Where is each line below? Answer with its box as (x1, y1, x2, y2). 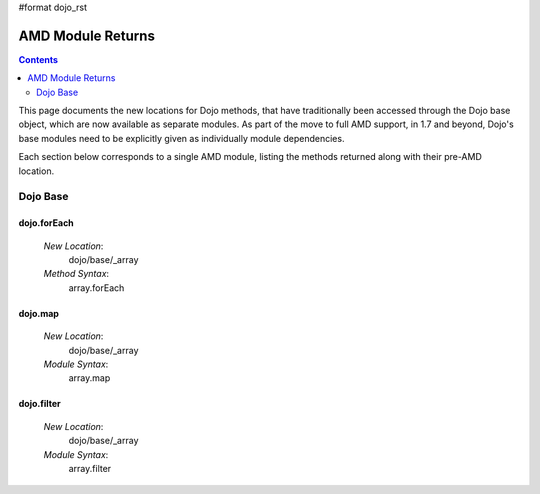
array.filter (68, 462, 112, 474)
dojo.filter (18, 398, 61, 410)
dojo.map (18, 307, 60, 319)
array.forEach (68, 281, 125, 294)
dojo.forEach (18, 217, 74, 229)
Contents (18, 53, 59, 65)
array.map (68, 372, 111, 384)
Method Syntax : (43, 268, 110, 280)
